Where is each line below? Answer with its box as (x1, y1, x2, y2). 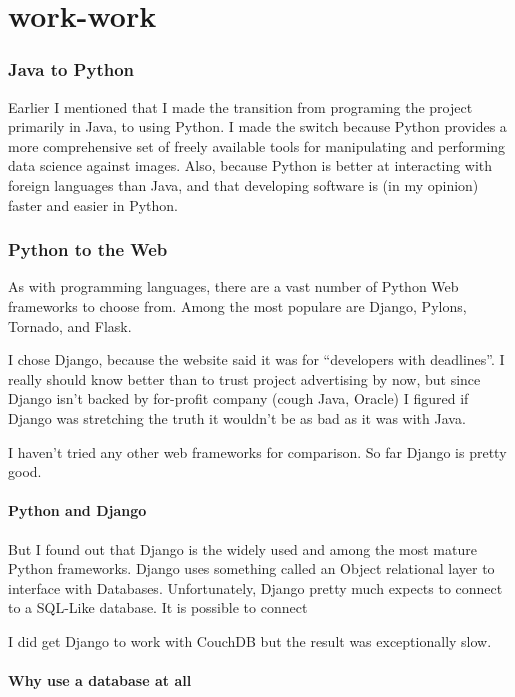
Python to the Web (8, 237, 168, 262)
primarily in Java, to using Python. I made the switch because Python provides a (8, 116, 507, 137)
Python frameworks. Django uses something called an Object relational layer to (8, 558, 495, 579)
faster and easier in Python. (8, 194, 179, 215)
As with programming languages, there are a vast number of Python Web (8, 276, 459, 297)
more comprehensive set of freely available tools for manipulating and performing (8, 135, 506, 156)
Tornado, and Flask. (8, 315, 132, 336)
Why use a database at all (8, 670, 192, 691)
